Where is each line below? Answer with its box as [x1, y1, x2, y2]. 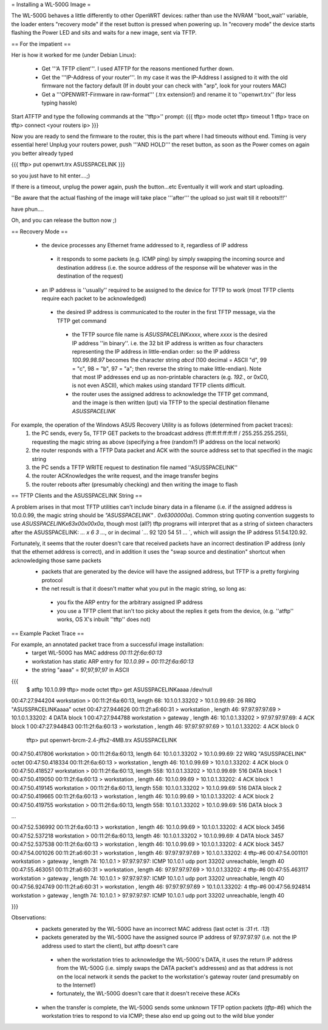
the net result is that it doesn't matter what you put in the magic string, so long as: [41, 585, 247, 592]
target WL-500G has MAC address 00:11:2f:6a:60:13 [32, 649, 162, 656]
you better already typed [11, 149, 73, 157]
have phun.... [11, 205, 44, 213]
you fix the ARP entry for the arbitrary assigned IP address [56, 599, 203, 606]
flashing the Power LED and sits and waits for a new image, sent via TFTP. [11, 29, 197, 36]
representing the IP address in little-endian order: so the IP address [72, 348, 240, 355]
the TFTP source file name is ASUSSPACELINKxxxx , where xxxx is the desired [72, 331, 268, 338]
